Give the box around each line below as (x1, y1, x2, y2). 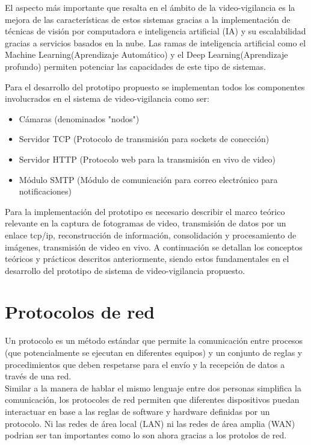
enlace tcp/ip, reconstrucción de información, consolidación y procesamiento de (5, 228, 297, 241)
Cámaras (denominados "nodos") (19, 112, 140, 125)
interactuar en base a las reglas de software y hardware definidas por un (5, 405, 270, 417)
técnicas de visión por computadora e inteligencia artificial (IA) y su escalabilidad (5, 25, 306, 37)
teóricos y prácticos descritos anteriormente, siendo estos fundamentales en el (5, 252, 289, 265)
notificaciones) (19, 185, 72, 198)
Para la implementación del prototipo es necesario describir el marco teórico (5, 205, 285, 217)
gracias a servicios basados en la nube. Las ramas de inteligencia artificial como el (5, 36, 306, 49)
